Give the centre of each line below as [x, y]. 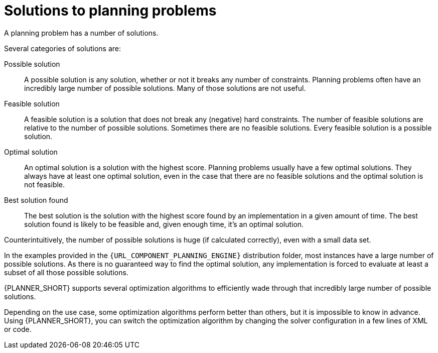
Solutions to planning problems [110, 11]
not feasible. [45, 184]
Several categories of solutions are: [62, 48]
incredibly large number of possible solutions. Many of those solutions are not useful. [165, 88]
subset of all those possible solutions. [66, 272]
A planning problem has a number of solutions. [81, 33]
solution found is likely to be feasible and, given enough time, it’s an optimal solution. [164, 224]
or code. [18, 329]
